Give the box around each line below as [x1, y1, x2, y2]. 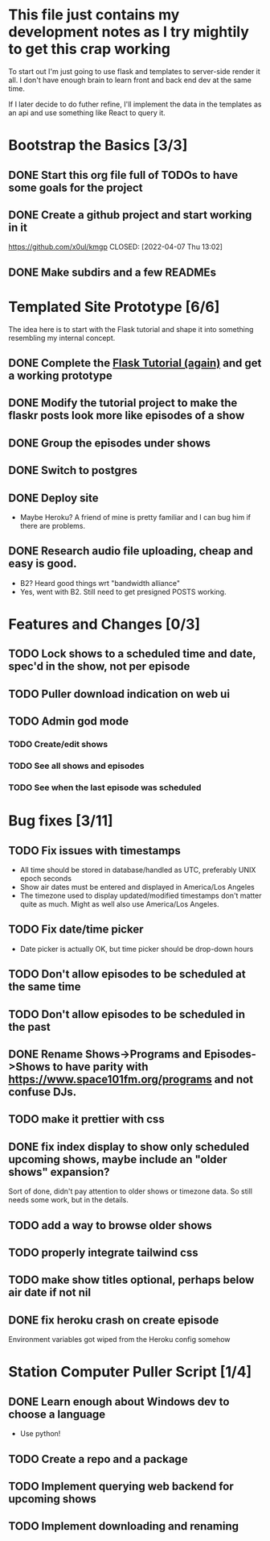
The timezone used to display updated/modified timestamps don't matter [19, 891, 262, 900]
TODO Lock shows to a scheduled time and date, [8, 647, 256, 661]
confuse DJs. [8, 1085, 77, 1099]
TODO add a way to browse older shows [8, 1219, 213, 1232]
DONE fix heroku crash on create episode [8, 1313, 219, 1327]
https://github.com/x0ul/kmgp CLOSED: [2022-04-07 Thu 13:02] [8, 242, 223, 251]
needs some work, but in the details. [8, 1195, 129, 1205]
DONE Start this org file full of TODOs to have [8, 168, 239, 182]
